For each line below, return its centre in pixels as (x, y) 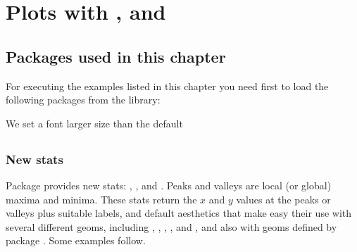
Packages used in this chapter (116, 56)
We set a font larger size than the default (94, 123)
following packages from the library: (83, 100)
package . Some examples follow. (76, 240)
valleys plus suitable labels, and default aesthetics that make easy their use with (179, 213)
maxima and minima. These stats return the (101, 199)
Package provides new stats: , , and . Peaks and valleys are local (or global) (169, 185)
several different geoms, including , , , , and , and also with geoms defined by (171, 226)
